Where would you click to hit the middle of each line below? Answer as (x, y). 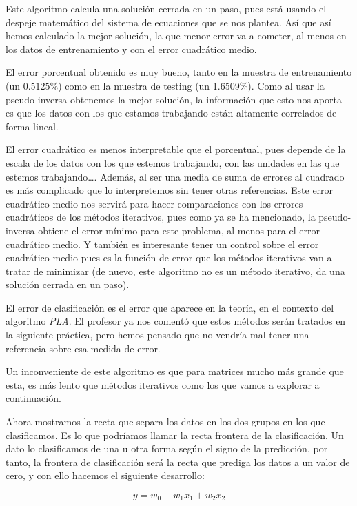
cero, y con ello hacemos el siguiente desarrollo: (105, 475)
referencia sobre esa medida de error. (83, 348)
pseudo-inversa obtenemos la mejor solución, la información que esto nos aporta (174, 99)
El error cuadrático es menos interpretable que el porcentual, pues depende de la (176, 149)
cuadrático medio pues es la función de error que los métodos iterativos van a (169, 257)
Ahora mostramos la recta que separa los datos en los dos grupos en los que (165, 422)
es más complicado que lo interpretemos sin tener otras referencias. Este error (170, 190)
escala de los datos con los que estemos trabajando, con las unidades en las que (173, 162)
